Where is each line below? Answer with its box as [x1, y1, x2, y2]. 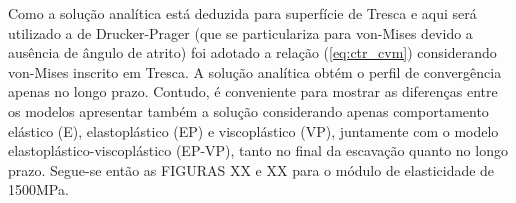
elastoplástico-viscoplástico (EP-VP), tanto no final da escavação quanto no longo [8, 140, 508, 161]
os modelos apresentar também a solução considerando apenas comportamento [8, 100, 489, 121]
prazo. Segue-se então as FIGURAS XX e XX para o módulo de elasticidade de [8, 159, 495, 180]
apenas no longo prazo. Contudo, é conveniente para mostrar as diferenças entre [8, 81, 498, 102]
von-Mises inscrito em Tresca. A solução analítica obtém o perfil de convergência [8, 61, 502, 82]
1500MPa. [8, 179, 69, 200]
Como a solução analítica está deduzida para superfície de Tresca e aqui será [8, 3, 477, 23]
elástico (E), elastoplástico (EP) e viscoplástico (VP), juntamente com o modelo [8, 120, 499, 141]
